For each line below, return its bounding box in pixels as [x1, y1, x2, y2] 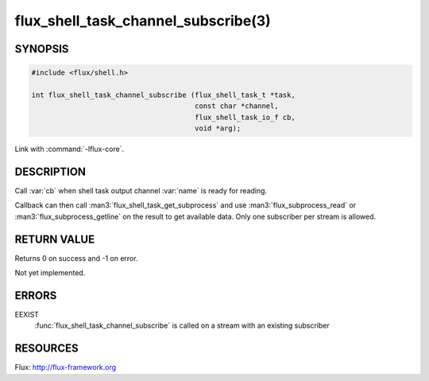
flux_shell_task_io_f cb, [195, 112, 296, 122]
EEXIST [14, 309, 40, 319]
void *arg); [195, 124, 242, 133]
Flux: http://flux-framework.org [14, 363, 117, 372]
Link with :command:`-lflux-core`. [14, 144, 125, 154]
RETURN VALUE [14, 232, 95, 246]
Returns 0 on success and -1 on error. [14, 253, 138, 262]
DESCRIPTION [14, 165, 87, 178]
